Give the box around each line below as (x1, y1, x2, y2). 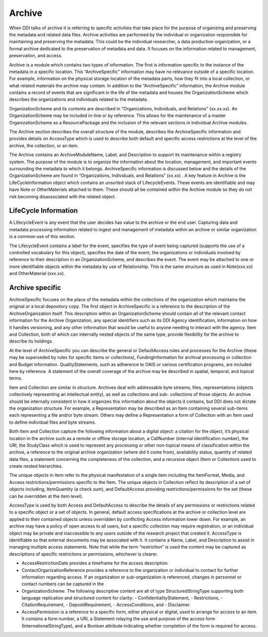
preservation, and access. (9, 53, 63, 59)
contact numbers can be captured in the (21, 581, 104, 587)
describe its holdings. (9, 338, 54, 344)
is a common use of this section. (9, 234, 76, 240)
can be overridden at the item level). (9, 493, 83, 499)
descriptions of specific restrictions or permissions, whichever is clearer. (9, 551, 158, 557)
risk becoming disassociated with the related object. (9, 193, 116, 199)
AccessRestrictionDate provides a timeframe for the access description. (21, 560, 169, 566)
